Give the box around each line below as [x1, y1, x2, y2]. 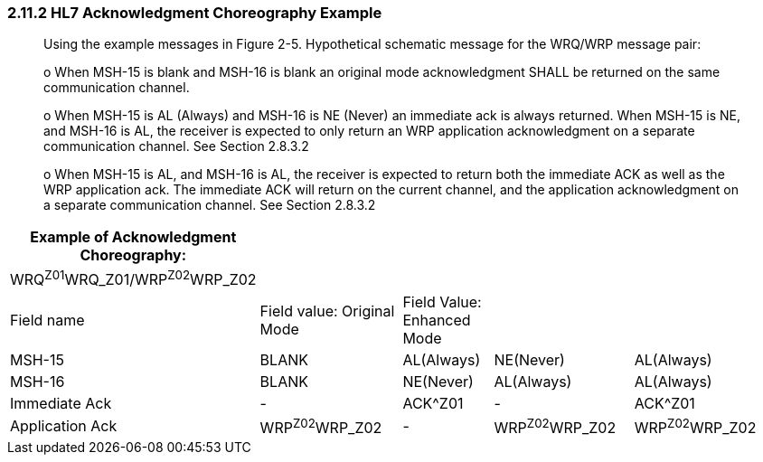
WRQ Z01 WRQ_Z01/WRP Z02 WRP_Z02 [10, 268, 257, 289]
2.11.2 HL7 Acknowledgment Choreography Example [7, 4, 382, 22]
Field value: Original [259, 301, 395, 320]
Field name [10, 310, 85, 329]
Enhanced [402, 310, 471, 329]
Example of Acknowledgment [30, 228, 237, 247]
